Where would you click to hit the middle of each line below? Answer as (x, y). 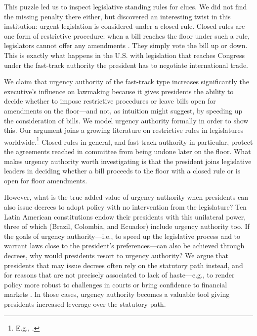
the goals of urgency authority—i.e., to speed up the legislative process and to (122, 236)
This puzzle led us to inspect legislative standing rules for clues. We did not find (126, 6)
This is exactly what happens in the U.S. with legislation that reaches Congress (125, 55)
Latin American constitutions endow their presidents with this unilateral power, (125, 216)
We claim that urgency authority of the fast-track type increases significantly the (127, 82)
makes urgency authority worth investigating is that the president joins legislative (128, 161)
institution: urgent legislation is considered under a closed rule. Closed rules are (125, 26)
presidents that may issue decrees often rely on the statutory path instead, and (124, 265)
